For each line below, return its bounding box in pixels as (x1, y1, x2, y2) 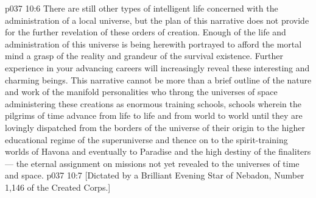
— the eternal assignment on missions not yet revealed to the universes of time (5, 157, 300, 169)
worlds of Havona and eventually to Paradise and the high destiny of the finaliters (5, 145, 311, 158)
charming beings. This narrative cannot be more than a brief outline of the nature (5, 73, 312, 86)
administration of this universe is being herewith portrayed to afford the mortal (5, 37, 302, 50)
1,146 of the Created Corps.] (5, 180, 111, 193)
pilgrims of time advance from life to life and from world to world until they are (5, 109, 303, 122)
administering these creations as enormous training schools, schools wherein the (5, 97, 301, 110)
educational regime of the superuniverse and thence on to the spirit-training (5, 133, 288, 146)
